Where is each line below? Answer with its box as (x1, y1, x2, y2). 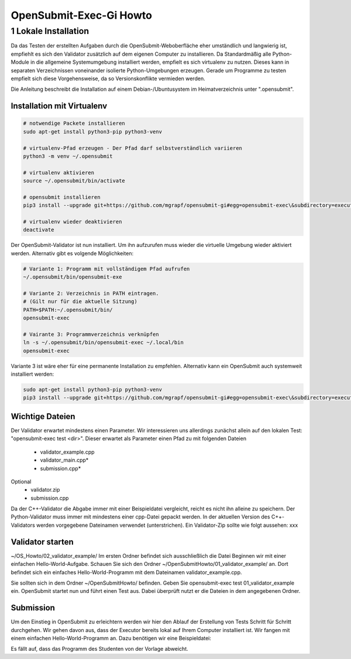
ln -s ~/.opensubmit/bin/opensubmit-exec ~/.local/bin (23, 339, 184, 346)
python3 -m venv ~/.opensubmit (23, 153, 113, 159)
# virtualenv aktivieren (23, 169, 95, 176)
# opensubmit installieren (23, 194, 101, 200)
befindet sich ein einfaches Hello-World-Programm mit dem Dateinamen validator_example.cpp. (11, 568, 242, 576)
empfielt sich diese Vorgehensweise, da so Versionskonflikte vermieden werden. (11, 75, 205, 82)
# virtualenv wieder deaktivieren (23, 218, 122, 225)
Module (11, 59, 29, 66)
